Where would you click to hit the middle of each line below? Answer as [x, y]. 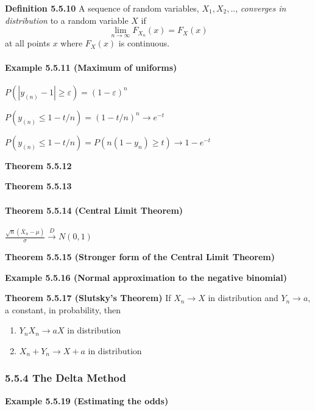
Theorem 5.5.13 [38, 186]
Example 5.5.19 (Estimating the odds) [87, 400]
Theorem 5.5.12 [38, 165]
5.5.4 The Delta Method [65, 378]
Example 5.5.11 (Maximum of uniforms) [91, 67]
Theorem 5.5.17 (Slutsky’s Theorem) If [88, 298]
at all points [27, 43]
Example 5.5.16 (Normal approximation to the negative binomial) [146, 277]
